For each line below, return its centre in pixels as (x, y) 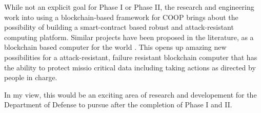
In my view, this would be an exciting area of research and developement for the (130, 94)
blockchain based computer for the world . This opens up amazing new (115, 47)
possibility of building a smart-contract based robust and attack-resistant (119, 27)
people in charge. (31, 77)
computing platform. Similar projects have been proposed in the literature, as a (129, 37)
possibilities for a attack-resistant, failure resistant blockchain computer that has (131, 57)
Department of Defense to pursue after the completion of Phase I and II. (118, 105)
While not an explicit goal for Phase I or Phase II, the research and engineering (129, 7)
